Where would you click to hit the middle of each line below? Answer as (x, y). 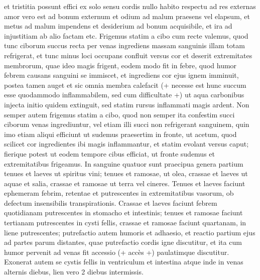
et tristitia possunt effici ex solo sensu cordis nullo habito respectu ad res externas (130, 6)
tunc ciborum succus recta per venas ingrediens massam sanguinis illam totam (124, 45)
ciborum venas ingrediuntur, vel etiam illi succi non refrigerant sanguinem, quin (127, 124)
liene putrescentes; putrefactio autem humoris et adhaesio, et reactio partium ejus (130, 232)
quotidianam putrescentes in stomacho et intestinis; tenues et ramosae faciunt (123, 213)
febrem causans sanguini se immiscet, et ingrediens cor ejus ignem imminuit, (121, 75)
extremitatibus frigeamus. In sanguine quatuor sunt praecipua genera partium (124, 163)
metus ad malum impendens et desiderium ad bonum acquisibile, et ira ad (118, 26)
